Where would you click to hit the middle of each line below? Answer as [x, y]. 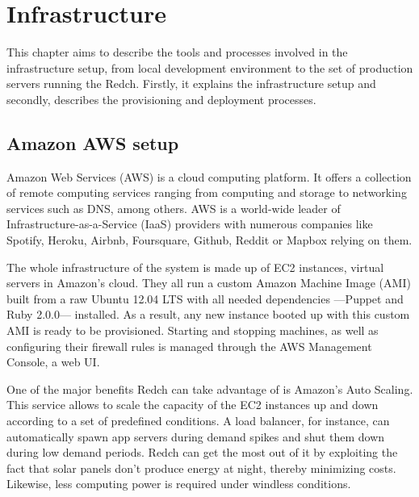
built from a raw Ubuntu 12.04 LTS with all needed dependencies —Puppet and [205, 298]
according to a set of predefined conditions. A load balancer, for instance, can [198, 421]
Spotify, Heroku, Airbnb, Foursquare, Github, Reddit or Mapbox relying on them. [209, 240]
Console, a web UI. [53, 362]
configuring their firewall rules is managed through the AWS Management [189, 346]
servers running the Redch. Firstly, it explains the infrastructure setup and [191, 84]
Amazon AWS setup [93, 142]
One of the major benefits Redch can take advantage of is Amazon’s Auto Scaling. [210, 388]
